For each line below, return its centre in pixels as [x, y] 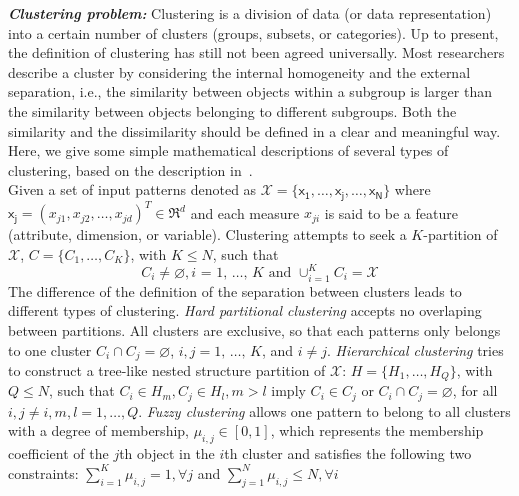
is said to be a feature [391, 212]
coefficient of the [58, 453]
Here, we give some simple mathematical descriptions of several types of [228, 150]
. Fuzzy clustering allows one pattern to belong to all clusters [324, 410]
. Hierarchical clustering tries [415, 349]
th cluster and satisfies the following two [348, 453]
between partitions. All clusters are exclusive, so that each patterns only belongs [254, 329]
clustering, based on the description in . [130, 169]
